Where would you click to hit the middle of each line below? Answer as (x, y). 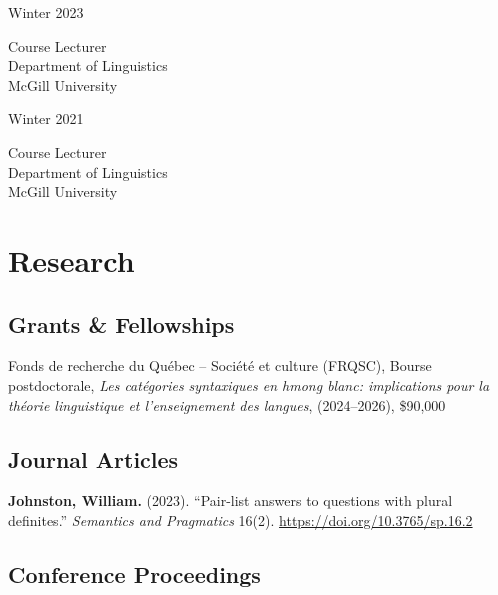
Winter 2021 (46, 118)
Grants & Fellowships (121, 323)
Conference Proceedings (134, 573)
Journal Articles (93, 458)
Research (71, 259)
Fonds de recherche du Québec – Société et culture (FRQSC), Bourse (220, 365)
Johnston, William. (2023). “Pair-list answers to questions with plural (230, 500)
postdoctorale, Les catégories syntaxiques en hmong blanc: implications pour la (249, 384)
